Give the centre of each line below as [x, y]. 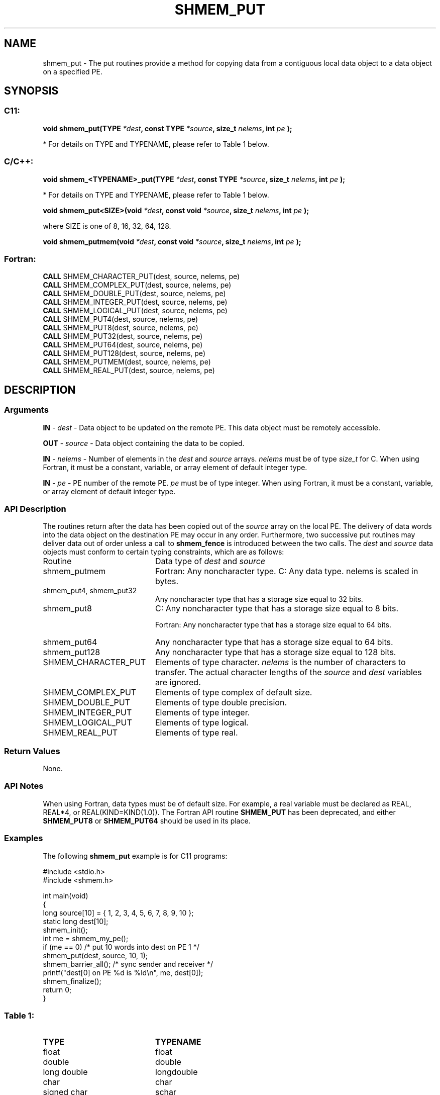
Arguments [26, 410]
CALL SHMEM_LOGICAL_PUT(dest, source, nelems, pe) [135, 311]
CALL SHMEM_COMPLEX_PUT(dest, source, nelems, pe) [137, 285]
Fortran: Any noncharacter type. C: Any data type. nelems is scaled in [287, 571]
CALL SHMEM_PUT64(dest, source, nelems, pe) [123, 345]
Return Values [32, 751]
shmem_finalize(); [72, 981]
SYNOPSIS [31, 91]
